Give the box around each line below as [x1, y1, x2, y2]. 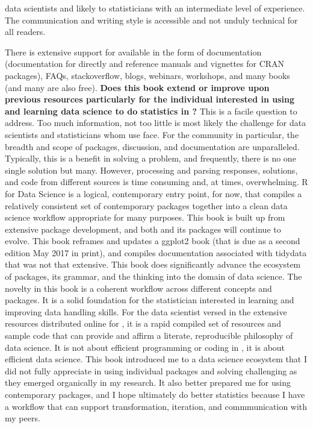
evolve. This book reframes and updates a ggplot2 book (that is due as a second [5, 234, 300, 247]
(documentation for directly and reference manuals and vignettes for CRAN [5, 57, 285, 70]
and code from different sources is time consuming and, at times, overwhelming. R [5, 175, 308, 188]
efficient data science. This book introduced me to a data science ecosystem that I [5, 353, 307, 365]
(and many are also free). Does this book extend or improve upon [5, 81, 270, 93]
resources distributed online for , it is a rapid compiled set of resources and [5, 317, 281, 330]
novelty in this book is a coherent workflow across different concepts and [5, 282, 272, 294]
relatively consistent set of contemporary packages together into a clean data [5, 199, 288, 212]
